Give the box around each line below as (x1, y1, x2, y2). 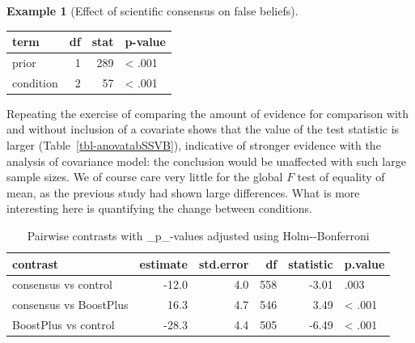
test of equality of (297, 168, 385, 185)
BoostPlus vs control (12, 316, 115, 333)
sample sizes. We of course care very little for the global (6, 168, 283, 185)
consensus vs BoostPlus (12, 296, 129, 313)
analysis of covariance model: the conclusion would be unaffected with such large (6, 152, 406, 169)
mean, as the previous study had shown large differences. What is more (6, 184, 360, 201)
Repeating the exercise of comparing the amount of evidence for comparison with (6, 104, 409, 121)
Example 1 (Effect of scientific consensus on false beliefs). (6, 2, 299, 19)
